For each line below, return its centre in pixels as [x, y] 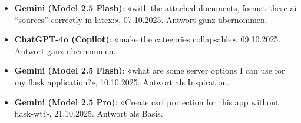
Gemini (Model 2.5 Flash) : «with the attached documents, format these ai [156, 8]
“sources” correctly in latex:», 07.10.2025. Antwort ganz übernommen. [141, 19]
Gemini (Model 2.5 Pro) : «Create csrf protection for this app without [147, 102]
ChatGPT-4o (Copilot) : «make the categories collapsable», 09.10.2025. [148, 39]
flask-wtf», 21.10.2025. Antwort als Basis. [89, 113]
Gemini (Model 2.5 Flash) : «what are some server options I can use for [150, 70]
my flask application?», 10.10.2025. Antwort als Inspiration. [122, 82]
